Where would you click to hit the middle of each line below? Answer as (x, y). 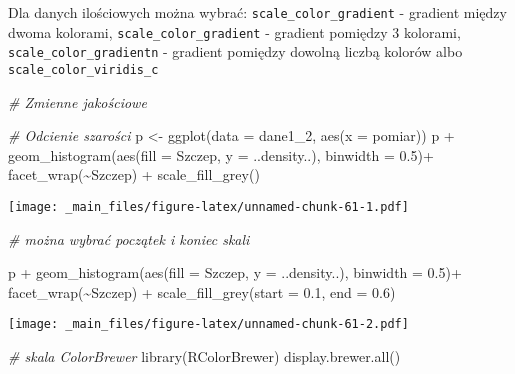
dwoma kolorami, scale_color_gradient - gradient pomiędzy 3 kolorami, (234, 31)
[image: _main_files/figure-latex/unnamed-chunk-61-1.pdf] (208, 207)
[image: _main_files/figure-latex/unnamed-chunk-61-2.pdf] (208, 324)
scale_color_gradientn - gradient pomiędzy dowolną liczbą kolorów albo (235, 51)
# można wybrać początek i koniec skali (129, 238)
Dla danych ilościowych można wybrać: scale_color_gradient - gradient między (257, 12)
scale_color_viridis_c (83, 69)
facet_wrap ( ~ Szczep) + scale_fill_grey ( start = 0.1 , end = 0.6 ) (202, 291)
